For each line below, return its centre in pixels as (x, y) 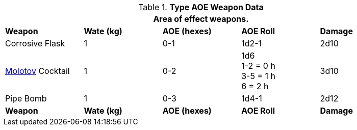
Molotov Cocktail (37, 71)
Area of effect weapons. (201, 19)
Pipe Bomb (26, 98)
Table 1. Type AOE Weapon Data (201, 7)
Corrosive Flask (35, 43)
